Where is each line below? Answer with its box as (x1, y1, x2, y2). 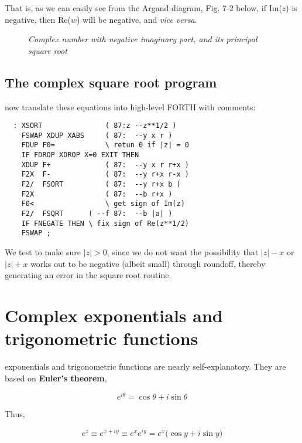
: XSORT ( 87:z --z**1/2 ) (13, 121, 177, 130)
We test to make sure (5, 246, 81, 258)
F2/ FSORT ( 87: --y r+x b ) (21, 180, 181, 189)
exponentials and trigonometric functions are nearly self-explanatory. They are (5, 360, 286, 373)
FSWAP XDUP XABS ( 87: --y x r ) (21, 131, 173, 140)
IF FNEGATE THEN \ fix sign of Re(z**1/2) (21, 219, 189, 228)
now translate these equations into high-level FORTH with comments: (5, 100, 256, 113)
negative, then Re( (5, 13, 71, 25)
